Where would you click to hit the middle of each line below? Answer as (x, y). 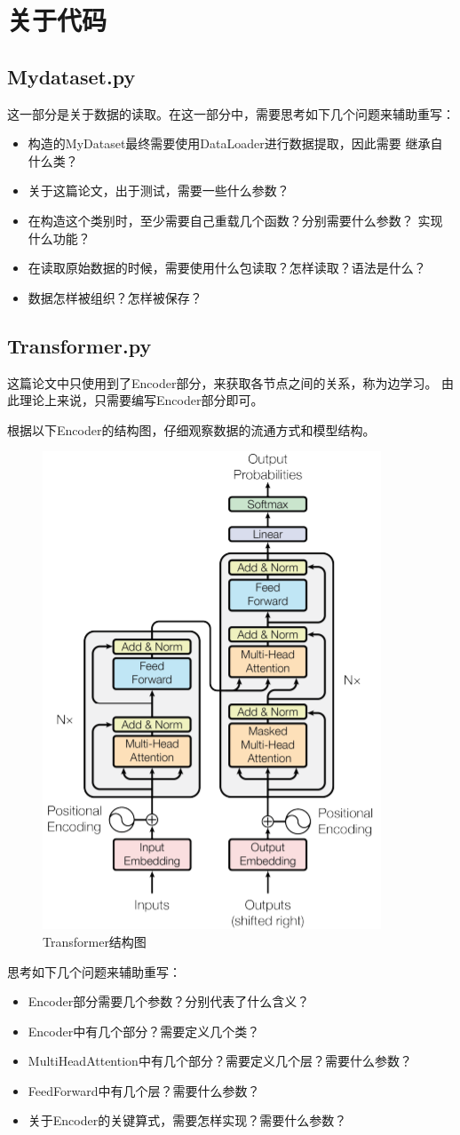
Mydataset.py (71, 76)
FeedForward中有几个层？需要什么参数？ (144, 1090)
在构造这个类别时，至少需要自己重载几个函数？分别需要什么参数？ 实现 (235, 220)
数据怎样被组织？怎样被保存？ (115, 297)
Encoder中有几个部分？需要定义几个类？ (144, 1031)
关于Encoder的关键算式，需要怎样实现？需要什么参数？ (187, 1120)
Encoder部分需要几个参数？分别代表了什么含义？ (169, 1001)
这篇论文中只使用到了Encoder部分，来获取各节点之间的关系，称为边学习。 (222, 382)
